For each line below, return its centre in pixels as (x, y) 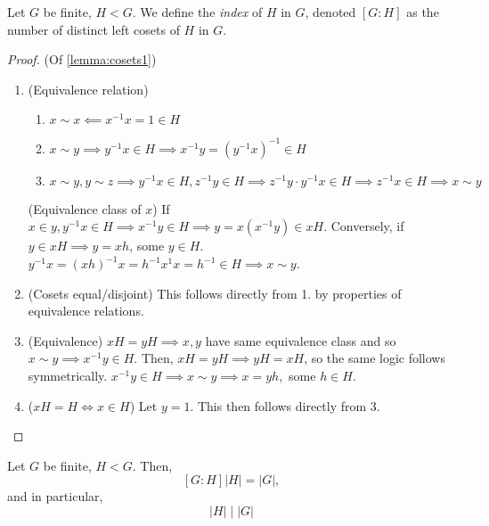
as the (423, 12)
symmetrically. (68, 376)
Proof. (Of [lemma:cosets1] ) (82, 59)
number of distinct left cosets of (94, 29)
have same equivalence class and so (301, 340)
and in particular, (55, 496)
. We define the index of (197, 12)
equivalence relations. (86, 311)
